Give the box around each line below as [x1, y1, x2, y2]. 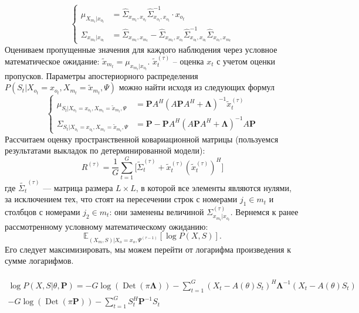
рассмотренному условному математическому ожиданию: [5, 220, 208, 232]
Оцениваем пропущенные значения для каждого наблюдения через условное [5, 43, 277, 55]
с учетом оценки [216, 55, 275, 67]
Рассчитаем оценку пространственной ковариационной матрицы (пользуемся [5, 132, 279, 145]
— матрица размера [43, 181, 113, 193]
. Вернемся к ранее [230, 205, 299, 217]
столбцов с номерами [5, 205, 80, 217]
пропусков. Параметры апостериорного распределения [5, 69, 198, 81]
